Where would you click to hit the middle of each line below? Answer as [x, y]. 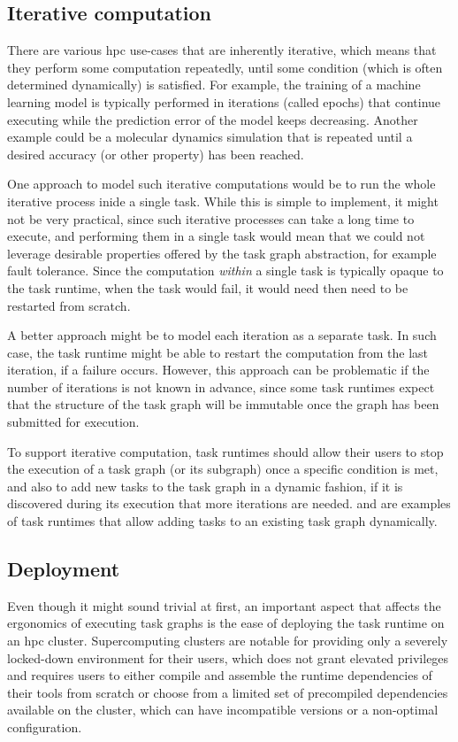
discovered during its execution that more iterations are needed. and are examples [229, 503]
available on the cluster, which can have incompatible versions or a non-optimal [223, 710]
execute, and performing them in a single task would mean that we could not [216, 236]
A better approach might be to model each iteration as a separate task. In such [222, 335]
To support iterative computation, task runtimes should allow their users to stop [225, 451]
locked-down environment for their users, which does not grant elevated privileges [228, 657]
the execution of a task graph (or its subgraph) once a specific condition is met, [223, 469]
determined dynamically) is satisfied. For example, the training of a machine [214, 85]
